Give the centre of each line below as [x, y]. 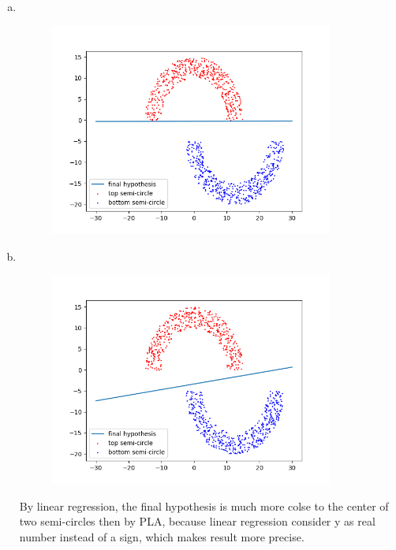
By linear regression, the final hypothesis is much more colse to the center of [204, 505]
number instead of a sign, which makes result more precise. [162, 536]
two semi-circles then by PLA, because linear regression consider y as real [197, 521]
